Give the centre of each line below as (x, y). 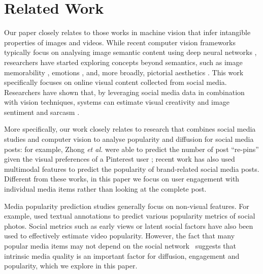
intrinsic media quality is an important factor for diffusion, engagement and (122, 255)
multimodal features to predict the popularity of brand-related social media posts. (132, 169)
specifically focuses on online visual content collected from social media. (116, 82)
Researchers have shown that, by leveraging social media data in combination (124, 92)
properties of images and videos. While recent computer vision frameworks (120, 42)
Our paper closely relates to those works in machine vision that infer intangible (127, 32)
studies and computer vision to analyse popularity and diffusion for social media (129, 139)
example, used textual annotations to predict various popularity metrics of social (130, 216)
